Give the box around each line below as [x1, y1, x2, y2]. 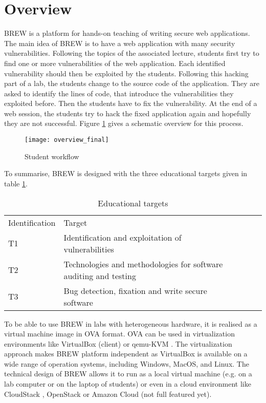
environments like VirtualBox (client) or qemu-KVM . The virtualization [4, 338, 232, 349]
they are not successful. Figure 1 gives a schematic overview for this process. [4, 118, 243, 129]
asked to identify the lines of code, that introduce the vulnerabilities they [4, 88, 234, 98]
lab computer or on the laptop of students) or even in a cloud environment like [4, 378, 251, 389]
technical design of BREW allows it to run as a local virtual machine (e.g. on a [4, 368, 252, 379]
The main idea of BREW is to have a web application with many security [4, 37, 235, 48]
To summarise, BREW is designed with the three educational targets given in [4, 168, 248, 179]
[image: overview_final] [25, 136, 109, 144]
